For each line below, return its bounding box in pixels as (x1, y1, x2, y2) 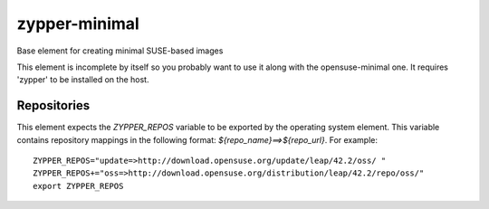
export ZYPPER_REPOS (33, 181, 124, 191)
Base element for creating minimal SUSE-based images (16, 45, 224, 56)
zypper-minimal (16, 14, 139, 33)
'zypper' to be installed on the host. (16, 74, 149, 85)
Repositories (16, 98, 91, 113)
